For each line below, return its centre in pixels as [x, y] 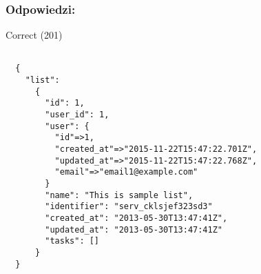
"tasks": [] [72, 241]
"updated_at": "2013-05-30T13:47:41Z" [134, 229]
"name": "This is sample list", [119, 195]
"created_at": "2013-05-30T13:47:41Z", [136, 218]
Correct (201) [34, 35]
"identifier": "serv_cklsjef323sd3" [129, 207]
